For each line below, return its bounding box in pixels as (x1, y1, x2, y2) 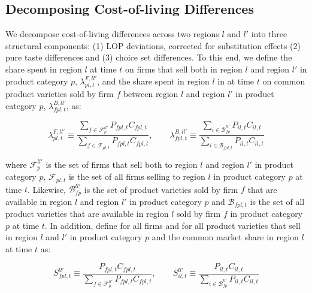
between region (123, 87, 178, 99)
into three (251, 28, 287, 40)
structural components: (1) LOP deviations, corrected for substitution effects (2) (5, 39, 301, 52)
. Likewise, (27, 183, 66, 195)
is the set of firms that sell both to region (46, 158, 198, 170)
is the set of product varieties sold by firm (84, 183, 238, 195)
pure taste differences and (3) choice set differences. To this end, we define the (5, 51, 292, 64)
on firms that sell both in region (125, 62, 243, 75)
